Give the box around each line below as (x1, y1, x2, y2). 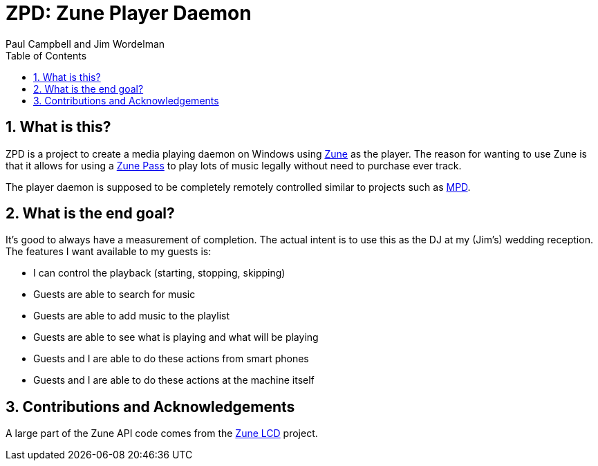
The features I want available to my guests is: (6, 245, 212, 258)
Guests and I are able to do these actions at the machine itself (33, 374, 315, 386)
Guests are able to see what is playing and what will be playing (33, 331, 319, 344)
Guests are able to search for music (33, 288, 196, 301)
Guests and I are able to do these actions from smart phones (33, 353, 309, 365)
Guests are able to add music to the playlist (33, 310, 230, 322)
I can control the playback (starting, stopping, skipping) (33, 267, 286, 279)
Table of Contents (6, 49, 87, 62)
